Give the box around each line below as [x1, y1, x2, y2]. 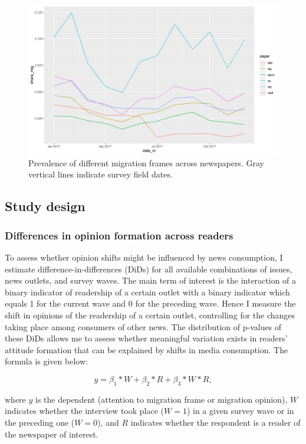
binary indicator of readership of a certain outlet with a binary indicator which [5, 285, 290, 298]
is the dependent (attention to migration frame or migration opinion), [35, 393, 288, 405]
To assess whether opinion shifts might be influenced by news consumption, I [5, 251, 283, 264]
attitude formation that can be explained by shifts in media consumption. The [5, 343, 288, 356]
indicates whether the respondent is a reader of [130, 416, 301, 428]
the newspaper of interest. [5, 427, 98, 440]
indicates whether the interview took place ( [5, 404, 164, 417]
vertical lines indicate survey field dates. [28, 168, 173, 180]
